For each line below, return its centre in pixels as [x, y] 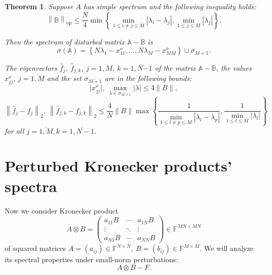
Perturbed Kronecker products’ [118, 166]
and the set [64, 78]
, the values [234, 67]
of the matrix [175, 67]
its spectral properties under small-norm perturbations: [91, 259]
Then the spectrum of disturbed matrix [65, 41]
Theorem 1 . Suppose [39, 6]
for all [14, 130]
